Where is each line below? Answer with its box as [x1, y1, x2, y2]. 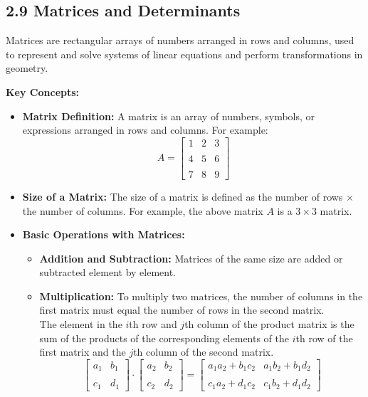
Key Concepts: [6, 84, 80, 99]
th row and [129, 317, 177, 332]
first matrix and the [39, 344, 126, 359]
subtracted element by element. [39, 265, 177, 280]
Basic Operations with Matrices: [22, 227, 185, 242]
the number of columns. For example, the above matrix [22, 203, 263, 218]
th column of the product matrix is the [184, 317, 354, 332]
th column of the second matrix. [133, 344, 274, 359]
